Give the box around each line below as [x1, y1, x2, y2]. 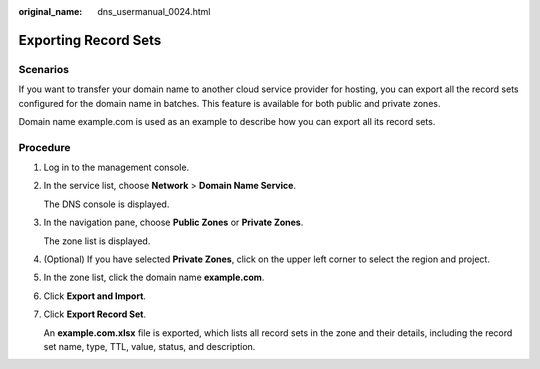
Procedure [18, 140, 71, 154]
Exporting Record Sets [18, 31, 162, 49]
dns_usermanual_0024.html [97, 6, 211, 17]
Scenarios [18, 62, 70, 76]
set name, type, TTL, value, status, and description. [43, 340, 256, 352]
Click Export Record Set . [43, 308, 147, 320]
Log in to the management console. [43, 161, 190, 174]
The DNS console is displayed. [43, 198, 170, 210]
